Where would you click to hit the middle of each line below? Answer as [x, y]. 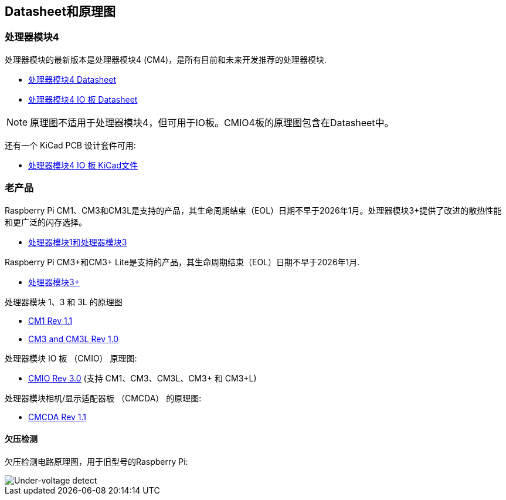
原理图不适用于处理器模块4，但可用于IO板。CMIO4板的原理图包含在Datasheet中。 [212, 122]
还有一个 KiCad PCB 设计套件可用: [70, 145]
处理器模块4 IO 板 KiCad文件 [83, 165]
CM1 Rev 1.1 [50, 320]
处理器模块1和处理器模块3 [78, 242]
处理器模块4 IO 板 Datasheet [83, 99]
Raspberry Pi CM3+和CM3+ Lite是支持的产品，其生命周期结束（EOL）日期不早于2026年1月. [182, 262]
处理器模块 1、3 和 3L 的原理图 [64, 302]
